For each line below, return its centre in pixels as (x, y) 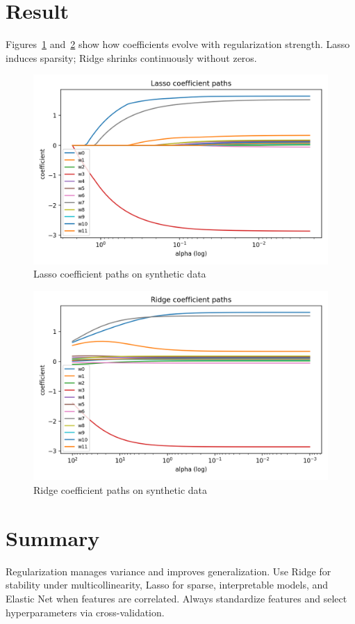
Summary (53, 537)
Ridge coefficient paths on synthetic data (120, 490)
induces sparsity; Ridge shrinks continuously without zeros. (131, 57)
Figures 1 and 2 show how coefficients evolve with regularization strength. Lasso (178, 44)
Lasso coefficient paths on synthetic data (120, 274)
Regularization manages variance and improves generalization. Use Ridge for (168, 571)
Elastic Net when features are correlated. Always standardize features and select (176, 598)
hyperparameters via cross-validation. (85, 612)
